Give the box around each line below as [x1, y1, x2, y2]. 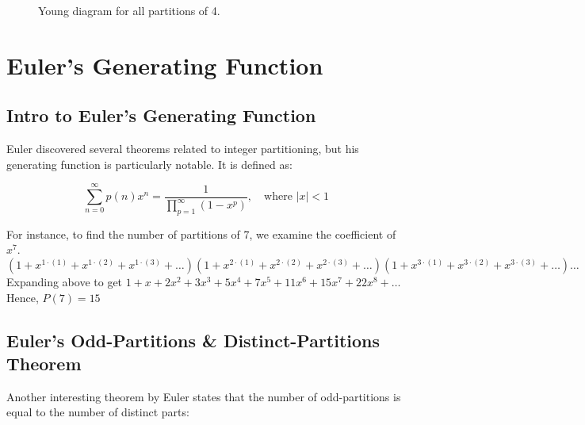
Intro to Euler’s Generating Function [6, 103, 316, 128]
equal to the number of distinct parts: [6, 404, 189, 420]
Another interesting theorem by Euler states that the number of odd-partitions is [6, 388, 401, 404]
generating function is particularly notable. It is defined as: [6, 155, 292, 172]
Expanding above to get [6, 274, 123, 290]
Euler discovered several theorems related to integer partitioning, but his [6, 140, 359, 157]
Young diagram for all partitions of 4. [38, 2, 220, 18]
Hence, [6, 289, 39, 305]
